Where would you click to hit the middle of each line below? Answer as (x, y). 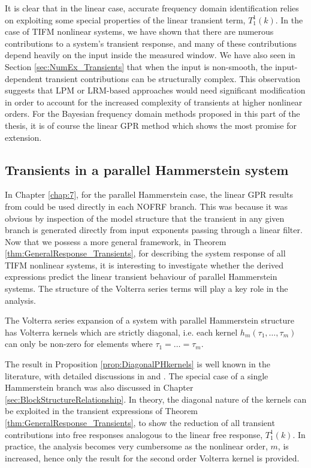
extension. (23, 137)
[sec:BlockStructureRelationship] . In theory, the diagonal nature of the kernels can (156, 399)
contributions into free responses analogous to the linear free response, (134, 434)
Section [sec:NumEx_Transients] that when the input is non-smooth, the (139, 66)
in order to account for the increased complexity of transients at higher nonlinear (154, 102)
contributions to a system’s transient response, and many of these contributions (151, 43)
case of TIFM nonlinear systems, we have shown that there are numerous (139, 31)
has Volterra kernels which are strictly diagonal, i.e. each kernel (121, 332)
